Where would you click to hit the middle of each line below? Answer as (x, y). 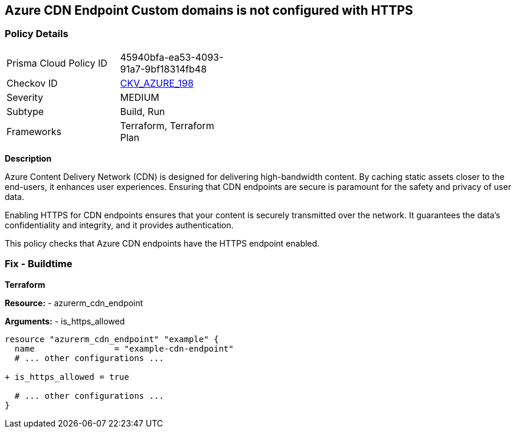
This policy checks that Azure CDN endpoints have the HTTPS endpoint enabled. (162, 243)
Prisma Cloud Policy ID (57, 63)
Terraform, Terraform (167, 125)
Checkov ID (32, 83)
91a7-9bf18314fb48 (164, 69)
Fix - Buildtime (39, 264)
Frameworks (34, 131)
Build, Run (143, 111)
